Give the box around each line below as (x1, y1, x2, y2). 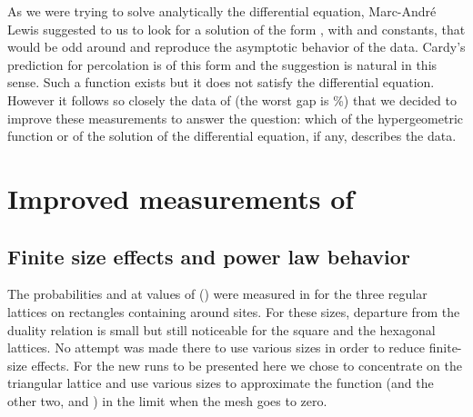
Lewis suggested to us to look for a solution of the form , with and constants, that (7, 19, 466, 38)
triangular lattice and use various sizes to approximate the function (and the (7, 373, 434, 392)
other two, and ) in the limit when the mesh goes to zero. (7, 391, 327, 410)
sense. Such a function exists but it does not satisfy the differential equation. (7, 73, 435, 92)
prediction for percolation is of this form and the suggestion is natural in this (7, 55, 438, 74)
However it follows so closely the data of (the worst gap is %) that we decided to (7, 90, 457, 109)
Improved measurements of (7, 179, 355, 216)
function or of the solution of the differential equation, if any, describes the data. (7, 126, 457, 145)
